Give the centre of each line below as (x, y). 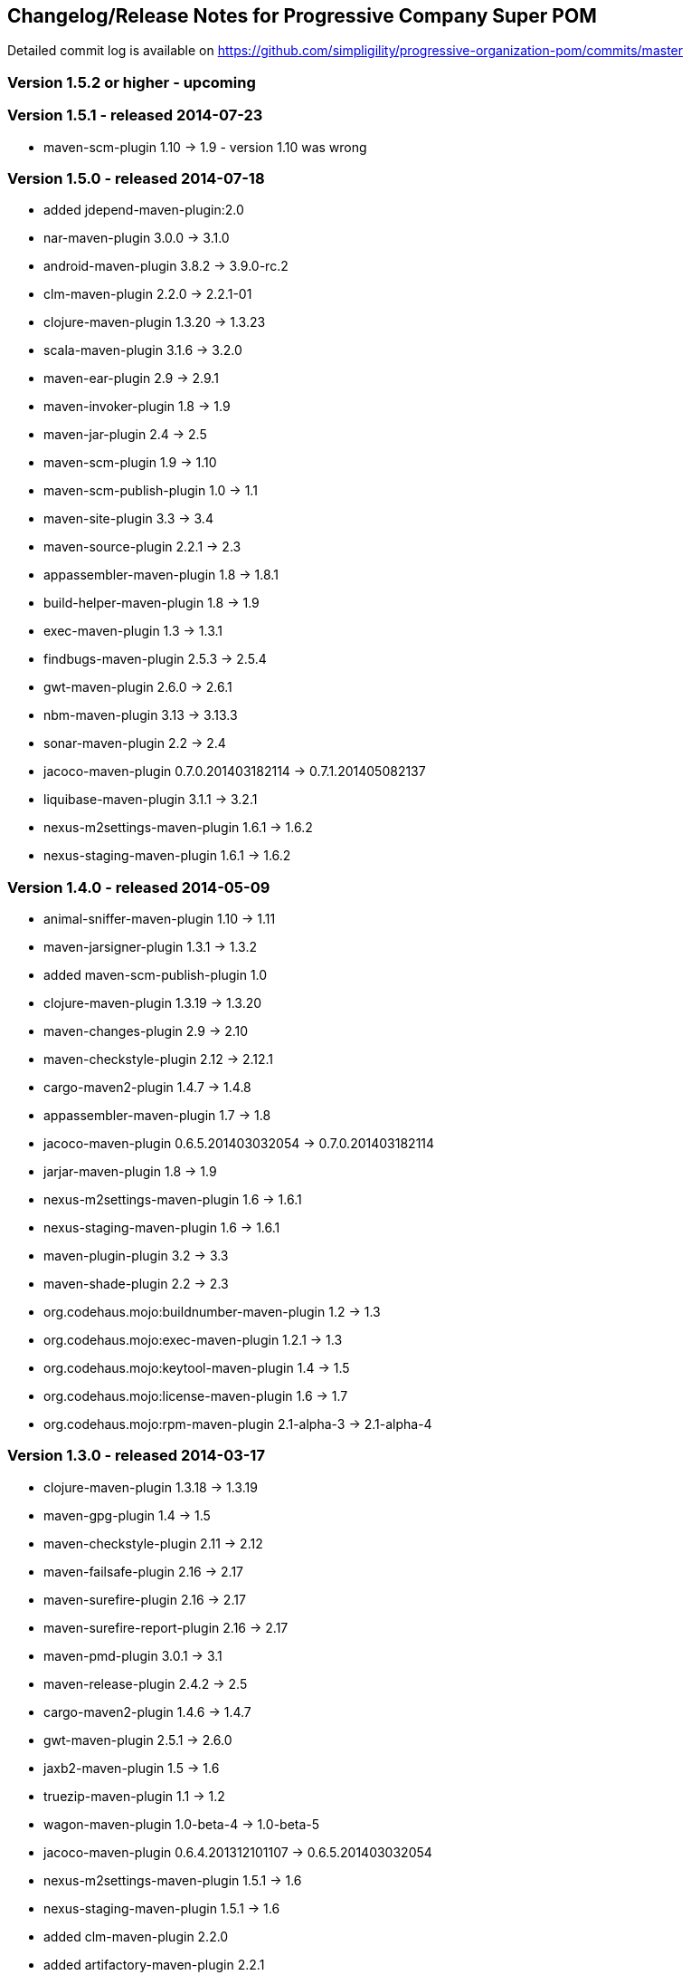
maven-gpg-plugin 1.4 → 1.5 (127, 1515)
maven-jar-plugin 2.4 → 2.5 (125, 435)
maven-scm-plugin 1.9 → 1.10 (130, 463)
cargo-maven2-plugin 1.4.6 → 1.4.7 (147, 1711)
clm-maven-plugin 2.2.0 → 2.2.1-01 (148, 294)
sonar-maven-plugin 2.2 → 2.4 (135, 743)
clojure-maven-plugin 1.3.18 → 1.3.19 (151, 1487)
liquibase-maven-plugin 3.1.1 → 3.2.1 (151, 800)
